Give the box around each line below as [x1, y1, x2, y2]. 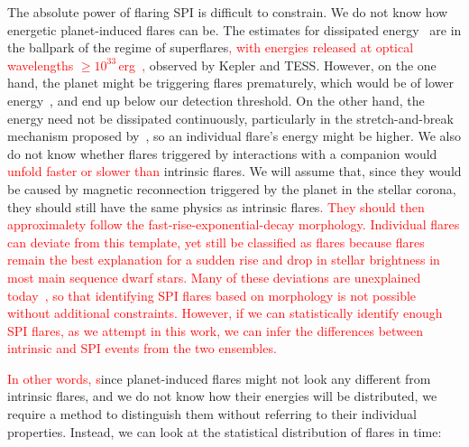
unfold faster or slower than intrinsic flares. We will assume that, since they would [7, 162, 462, 181]
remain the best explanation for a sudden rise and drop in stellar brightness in [7, 250, 440, 269]
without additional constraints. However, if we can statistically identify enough [7, 303, 443, 322]
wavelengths [7, 55, 74, 74]
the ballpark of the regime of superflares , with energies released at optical [7, 38, 414, 57]
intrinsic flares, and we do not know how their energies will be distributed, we [7, 386, 437, 405]
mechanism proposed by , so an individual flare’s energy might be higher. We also [7, 126, 462, 145]
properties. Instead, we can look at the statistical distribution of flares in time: [7, 422, 442, 441]
